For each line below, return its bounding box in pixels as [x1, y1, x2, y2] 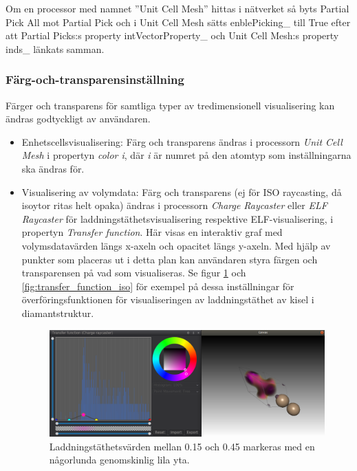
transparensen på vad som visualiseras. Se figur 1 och [21, 265, 246, 280]
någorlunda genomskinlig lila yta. [49, 452, 190, 467]
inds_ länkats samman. [6, 41, 105, 56]
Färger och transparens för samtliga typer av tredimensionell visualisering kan [6, 98, 335, 112]
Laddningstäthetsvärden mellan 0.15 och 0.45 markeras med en [49, 439, 315, 453]
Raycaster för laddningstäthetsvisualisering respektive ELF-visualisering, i [21, 211, 334, 226]
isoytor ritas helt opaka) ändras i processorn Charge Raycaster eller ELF [21, 198, 327, 212]
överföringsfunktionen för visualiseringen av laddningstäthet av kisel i [21, 292, 314, 307]
